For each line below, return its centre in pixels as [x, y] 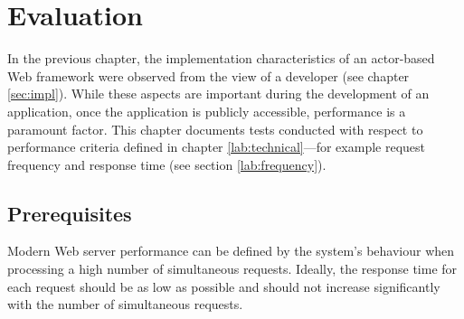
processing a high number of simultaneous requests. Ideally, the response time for [232, 269]
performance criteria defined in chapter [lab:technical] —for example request [216, 147]
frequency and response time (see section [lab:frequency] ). [167, 164]
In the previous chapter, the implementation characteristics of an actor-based [221, 58]
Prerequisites [70, 213]
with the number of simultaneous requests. [125, 304]
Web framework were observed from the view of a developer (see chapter [208, 75]
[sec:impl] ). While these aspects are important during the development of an [218, 94]
